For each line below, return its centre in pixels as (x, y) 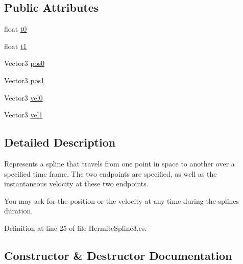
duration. (19, 211)
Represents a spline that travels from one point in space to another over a (119, 163)
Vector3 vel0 (23, 97)
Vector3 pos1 (25, 80)
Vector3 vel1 (23, 115)
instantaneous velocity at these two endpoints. (76, 184)
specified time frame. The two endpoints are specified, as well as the (111, 173)
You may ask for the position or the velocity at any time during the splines (122, 200)
